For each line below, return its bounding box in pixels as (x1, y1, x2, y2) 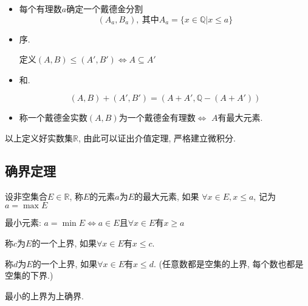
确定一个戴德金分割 (66, 2, 143, 15)
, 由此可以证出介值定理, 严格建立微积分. (78, 131, 236, 144)
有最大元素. (217, 111, 263, 124)
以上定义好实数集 (5, 131, 73, 144)
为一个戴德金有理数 (118, 111, 196, 124)
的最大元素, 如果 (134, 189, 199, 202)
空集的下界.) (5, 269, 53, 282)
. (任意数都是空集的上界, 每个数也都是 (153, 257, 304, 270)
